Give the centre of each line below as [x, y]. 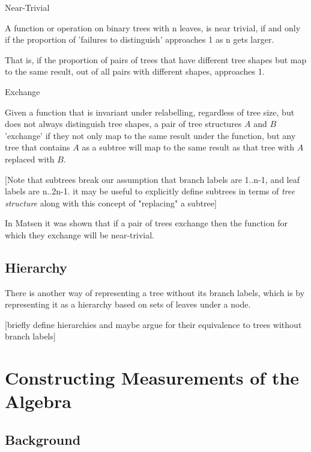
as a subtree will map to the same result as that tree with [188, 147]
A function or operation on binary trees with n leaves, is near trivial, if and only [153, 27]
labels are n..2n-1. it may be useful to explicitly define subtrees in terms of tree [150, 191]
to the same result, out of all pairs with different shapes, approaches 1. [135, 71]
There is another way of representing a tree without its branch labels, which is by [155, 292]
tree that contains [38, 147]
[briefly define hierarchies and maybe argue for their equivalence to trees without [153, 324]
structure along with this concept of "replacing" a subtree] [111, 203]
